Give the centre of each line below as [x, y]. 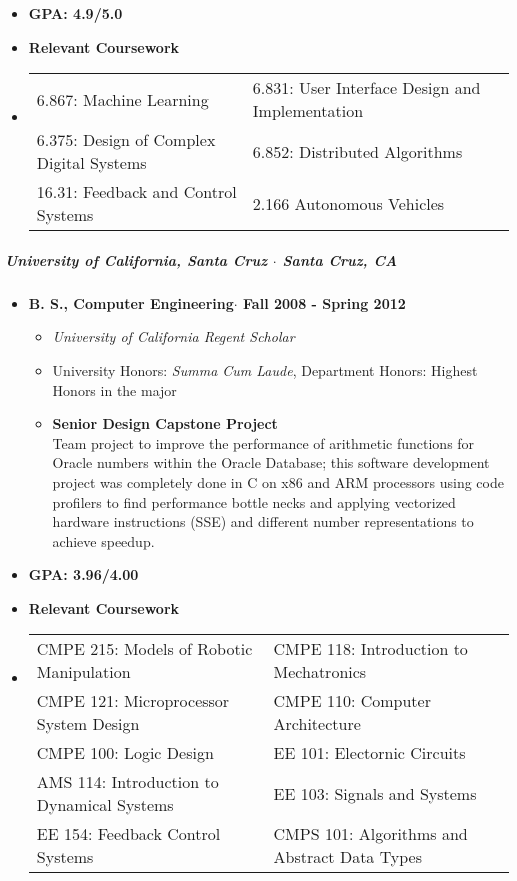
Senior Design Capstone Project [165, 423]
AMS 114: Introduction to [127, 782]
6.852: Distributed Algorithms [357, 151]
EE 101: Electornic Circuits [369, 753]
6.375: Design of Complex [126, 140]
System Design [88, 724]
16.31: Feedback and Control [136, 192]
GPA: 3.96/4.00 [83, 574]
